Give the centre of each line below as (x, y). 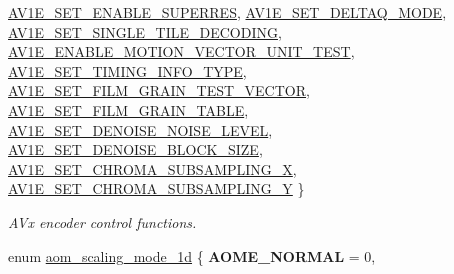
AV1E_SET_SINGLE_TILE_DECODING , (145, 31)
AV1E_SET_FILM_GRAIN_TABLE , (128, 109)
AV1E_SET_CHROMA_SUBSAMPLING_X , (152, 168)
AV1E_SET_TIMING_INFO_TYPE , (127, 70)
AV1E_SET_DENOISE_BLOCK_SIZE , (135, 149)
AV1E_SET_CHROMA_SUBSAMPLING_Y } (156, 188)
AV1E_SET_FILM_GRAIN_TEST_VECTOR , (159, 90)
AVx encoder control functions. (102, 221)
